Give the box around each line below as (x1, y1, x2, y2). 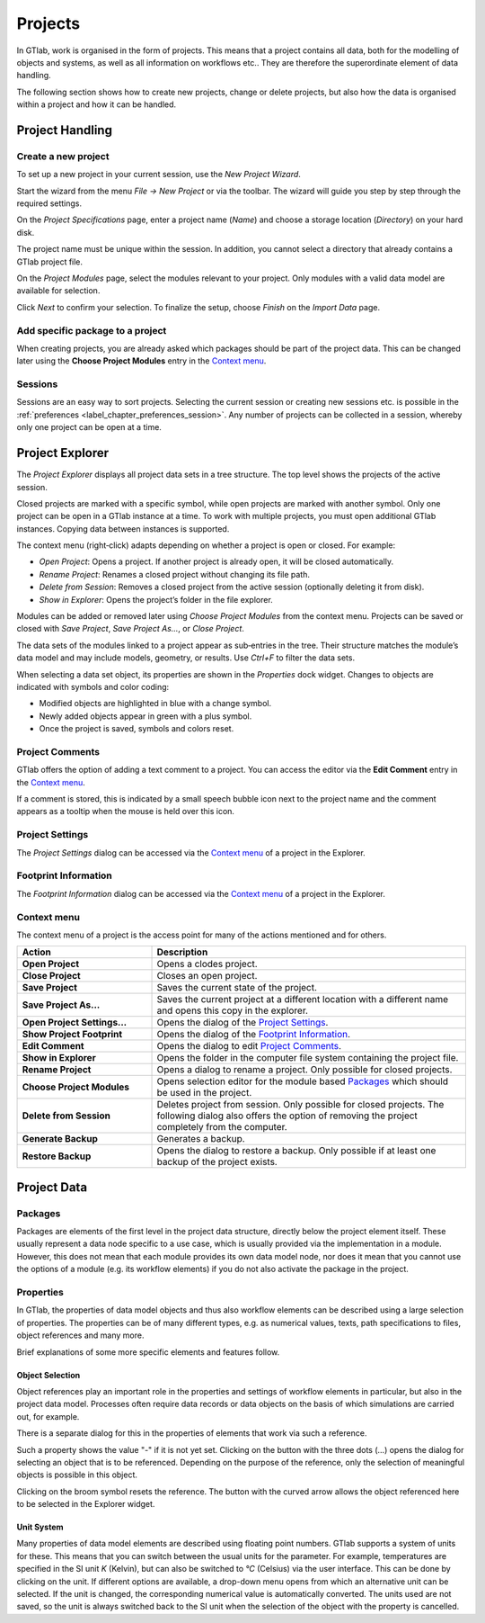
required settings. (16, 198, 83, 209)
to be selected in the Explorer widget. (16, 1499, 155, 1510)
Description (156, 946, 208, 958)
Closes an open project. (156, 970, 258, 982)
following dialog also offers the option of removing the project (156, 1109, 418, 1122)
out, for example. (16, 1411, 80, 1421)
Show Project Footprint (22, 1028, 123, 1041)
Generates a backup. (156, 1133, 246, 1145)
